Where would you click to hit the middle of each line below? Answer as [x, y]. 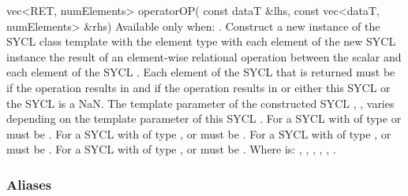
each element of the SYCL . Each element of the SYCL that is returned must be [201, 72]
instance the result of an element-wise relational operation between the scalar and [204, 56]
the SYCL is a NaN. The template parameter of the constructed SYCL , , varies [200, 103]
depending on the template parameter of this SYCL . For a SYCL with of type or [204, 118]
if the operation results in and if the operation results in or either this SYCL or [198, 87]
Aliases [29, 184]
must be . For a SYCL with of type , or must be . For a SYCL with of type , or [199, 133]
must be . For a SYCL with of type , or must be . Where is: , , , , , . [171, 149]
